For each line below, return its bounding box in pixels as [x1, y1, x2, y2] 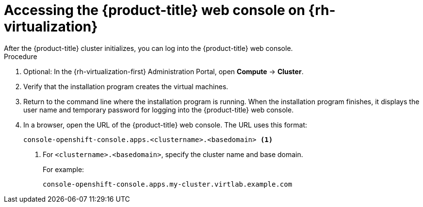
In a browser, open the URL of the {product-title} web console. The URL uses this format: [23, 120, 308, 129]
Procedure [4, 52, 37, 61]
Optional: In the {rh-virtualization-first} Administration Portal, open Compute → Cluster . [23, 67, 304, 76]
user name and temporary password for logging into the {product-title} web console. [23, 105, 294, 114]
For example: [43, 165, 84, 174]
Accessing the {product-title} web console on [4, 2, 305, 18]
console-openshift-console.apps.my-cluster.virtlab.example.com [43, 180, 293, 188]
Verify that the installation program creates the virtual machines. [23, 82, 228, 91]
